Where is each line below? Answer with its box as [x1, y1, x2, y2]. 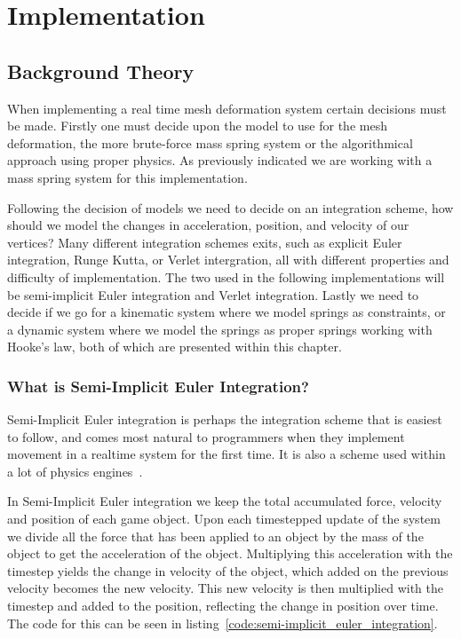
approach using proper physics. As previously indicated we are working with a [7, 151, 433, 170]
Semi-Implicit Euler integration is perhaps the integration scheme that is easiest [7, 410, 442, 429]
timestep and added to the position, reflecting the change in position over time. [7, 596, 439, 615]
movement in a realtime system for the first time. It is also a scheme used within [7, 445, 446, 463]
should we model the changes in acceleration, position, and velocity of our [7, 216, 409, 234]
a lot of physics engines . [7, 461, 143, 480]
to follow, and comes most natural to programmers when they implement [7, 427, 405, 446]
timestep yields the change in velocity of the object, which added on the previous [7, 561, 449, 580]
